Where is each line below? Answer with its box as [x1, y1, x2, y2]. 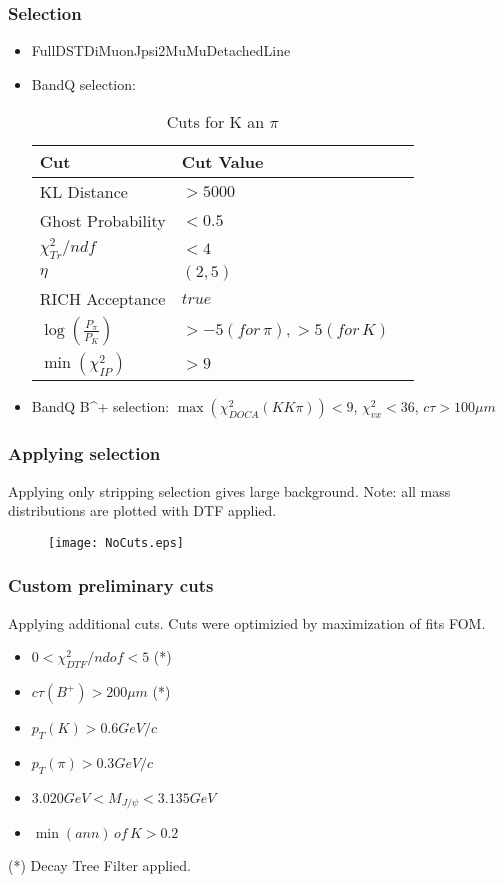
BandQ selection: [31, 73, 136, 94]
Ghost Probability [39, 209, 166, 233]
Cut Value [181, 150, 264, 174]
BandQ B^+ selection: [31, 396, 170, 417]
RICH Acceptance [39, 287, 166, 311]
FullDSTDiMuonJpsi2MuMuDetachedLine [31, 40, 291, 61]
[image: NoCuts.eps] [48, 535, 185, 550]
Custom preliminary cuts [8, 573, 214, 598]
